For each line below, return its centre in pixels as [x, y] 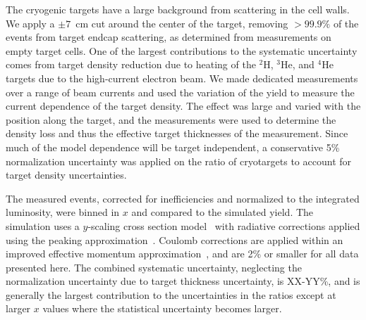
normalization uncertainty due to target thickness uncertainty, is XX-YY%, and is [183, 281]
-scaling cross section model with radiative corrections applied [224, 225]
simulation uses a [43, 225]
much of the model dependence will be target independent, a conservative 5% [173, 147]
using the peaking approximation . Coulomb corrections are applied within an [175, 239]
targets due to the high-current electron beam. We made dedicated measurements [182, 78]
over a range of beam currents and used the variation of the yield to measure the [180, 92]
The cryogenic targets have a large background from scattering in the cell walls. [178, 9]
